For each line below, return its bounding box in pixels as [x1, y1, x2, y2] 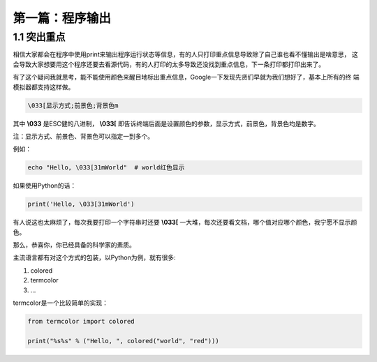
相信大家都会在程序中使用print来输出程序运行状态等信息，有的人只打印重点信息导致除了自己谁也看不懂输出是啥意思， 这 [13, 50, 359, 59]
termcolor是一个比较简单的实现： [13, 299, 108, 307]
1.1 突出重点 [13, 31, 66, 43]
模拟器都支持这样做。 [13, 82, 75, 91]
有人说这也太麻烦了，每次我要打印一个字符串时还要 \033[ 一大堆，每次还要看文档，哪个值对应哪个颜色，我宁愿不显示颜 [13, 218, 357, 227]
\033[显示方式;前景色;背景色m [27, 101, 119, 110]
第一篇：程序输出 [13, 10, 112, 26]
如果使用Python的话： [13, 181, 77, 190]
